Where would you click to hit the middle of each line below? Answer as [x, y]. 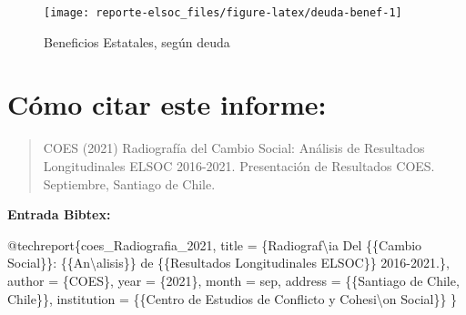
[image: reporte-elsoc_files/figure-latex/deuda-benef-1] [223, 13]
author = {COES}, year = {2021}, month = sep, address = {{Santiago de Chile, [233, 280]
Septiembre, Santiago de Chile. [129, 183]
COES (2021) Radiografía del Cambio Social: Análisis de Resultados [234, 148]
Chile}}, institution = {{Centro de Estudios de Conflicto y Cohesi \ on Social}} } [233, 298]
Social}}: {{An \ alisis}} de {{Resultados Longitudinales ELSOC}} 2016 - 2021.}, [228, 263]
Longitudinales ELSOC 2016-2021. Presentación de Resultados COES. [239, 165]
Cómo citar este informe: [167, 104]
